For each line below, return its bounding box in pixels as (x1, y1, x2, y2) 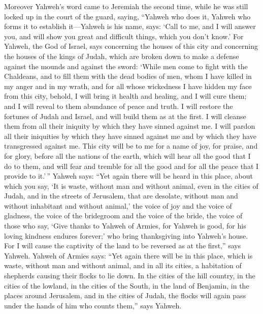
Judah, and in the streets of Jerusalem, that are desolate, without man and (4, 190, 238, 201)
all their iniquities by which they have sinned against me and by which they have (4, 130, 256, 141)
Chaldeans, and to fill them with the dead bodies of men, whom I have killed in (4, 71, 252, 81)
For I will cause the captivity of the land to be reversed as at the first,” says (4, 240, 241, 251)
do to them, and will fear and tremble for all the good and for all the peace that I (4, 160, 259, 171)
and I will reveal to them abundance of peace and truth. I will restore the (4, 100, 233, 111)
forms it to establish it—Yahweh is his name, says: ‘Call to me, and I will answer (4, 21, 256, 32)
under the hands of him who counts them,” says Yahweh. (4, 300, 182, 310)
